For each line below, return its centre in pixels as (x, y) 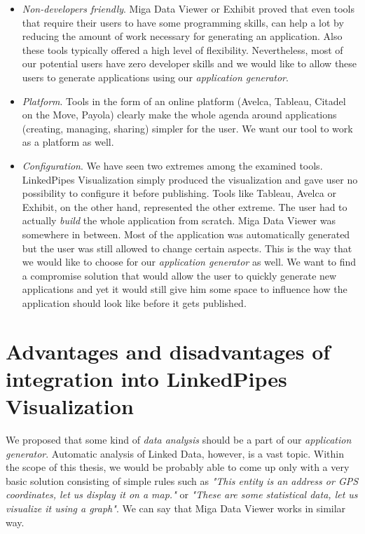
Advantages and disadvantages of (168, 351)
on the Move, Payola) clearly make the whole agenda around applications (179, 115)
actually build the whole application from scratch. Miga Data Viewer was (179, 220)
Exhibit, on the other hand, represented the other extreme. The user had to (185, 206)
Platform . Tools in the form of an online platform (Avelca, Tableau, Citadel (184, 101)
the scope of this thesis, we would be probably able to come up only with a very (178, 467)
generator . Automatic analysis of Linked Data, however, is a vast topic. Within (175, 453)
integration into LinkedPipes (146, 378)
